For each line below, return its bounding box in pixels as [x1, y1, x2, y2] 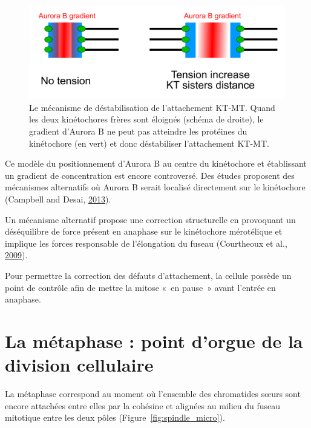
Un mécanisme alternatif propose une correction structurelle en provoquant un [5, 213, 296, 226]
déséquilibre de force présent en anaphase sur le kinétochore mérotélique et [5, 225, 283, 238]
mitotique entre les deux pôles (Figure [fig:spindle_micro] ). [5, 411, 225, 424]
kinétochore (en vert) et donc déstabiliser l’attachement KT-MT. [29, 136, 269, 149]
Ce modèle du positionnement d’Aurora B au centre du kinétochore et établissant [5, 157, 307, 170]
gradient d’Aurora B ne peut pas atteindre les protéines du [29, 125, 247, 138]
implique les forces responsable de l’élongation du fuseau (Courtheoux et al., [5, 236, 287, 249]
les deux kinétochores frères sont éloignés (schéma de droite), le [29, 113, 264, 125]
